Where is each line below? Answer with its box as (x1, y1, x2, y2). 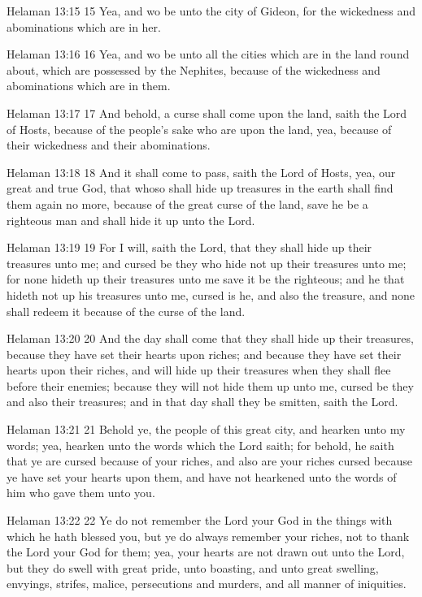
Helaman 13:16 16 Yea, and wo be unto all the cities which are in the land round (7, 45, 410, 63)
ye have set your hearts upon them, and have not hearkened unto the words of (7, 468, 397, 485)
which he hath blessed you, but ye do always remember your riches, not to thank (7, 527, 410, 544)
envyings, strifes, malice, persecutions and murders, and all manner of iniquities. (7, 575, 407, 592)
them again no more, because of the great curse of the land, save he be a (7, 195, 368, 212)
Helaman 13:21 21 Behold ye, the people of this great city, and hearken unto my (7, 421, 406, 438)
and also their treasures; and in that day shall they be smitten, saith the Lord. (7, 393, 398, 410)
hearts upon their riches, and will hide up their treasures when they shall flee (7, 361, 391, 379)
